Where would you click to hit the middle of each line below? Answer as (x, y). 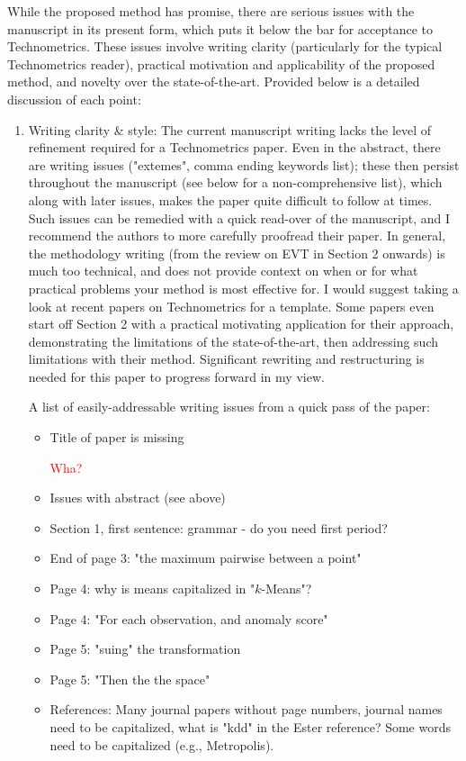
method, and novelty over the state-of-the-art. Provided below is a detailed (214, 82)
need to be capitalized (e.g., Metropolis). (162, 744)
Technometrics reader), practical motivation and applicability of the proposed (221, 63)
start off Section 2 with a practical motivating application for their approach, (241, 324)
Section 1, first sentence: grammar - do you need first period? (219, 527)
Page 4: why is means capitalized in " (152, 589)
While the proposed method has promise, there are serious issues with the (211, 11)
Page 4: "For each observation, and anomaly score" (189, 618)
